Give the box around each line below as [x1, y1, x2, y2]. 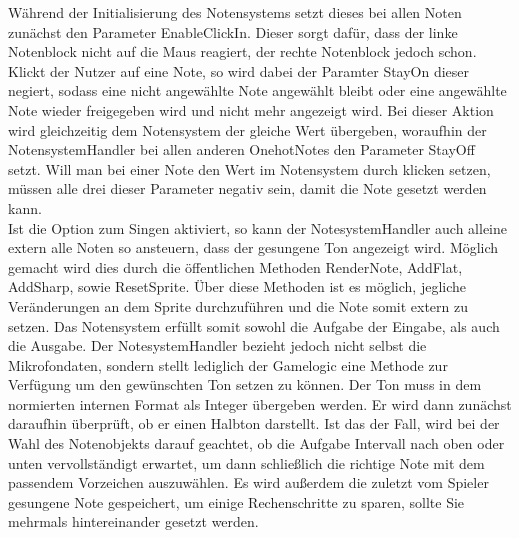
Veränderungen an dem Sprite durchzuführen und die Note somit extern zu [8, 295, 469, 316]
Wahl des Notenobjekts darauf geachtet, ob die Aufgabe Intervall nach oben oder [8, 433, 505, 454]
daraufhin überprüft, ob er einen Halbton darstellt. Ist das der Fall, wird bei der [8, 413, 500, 434]
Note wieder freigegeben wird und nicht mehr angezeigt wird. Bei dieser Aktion [8, 99, 494, 120]
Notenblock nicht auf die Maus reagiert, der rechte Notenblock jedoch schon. [8, 41, 477, 62]
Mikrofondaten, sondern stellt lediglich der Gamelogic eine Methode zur [8, 354, 448, 375]
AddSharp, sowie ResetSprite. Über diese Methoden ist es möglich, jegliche [8, 276, 467, 297]
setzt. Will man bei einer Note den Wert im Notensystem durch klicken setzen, [8, 158, 491, 179]
